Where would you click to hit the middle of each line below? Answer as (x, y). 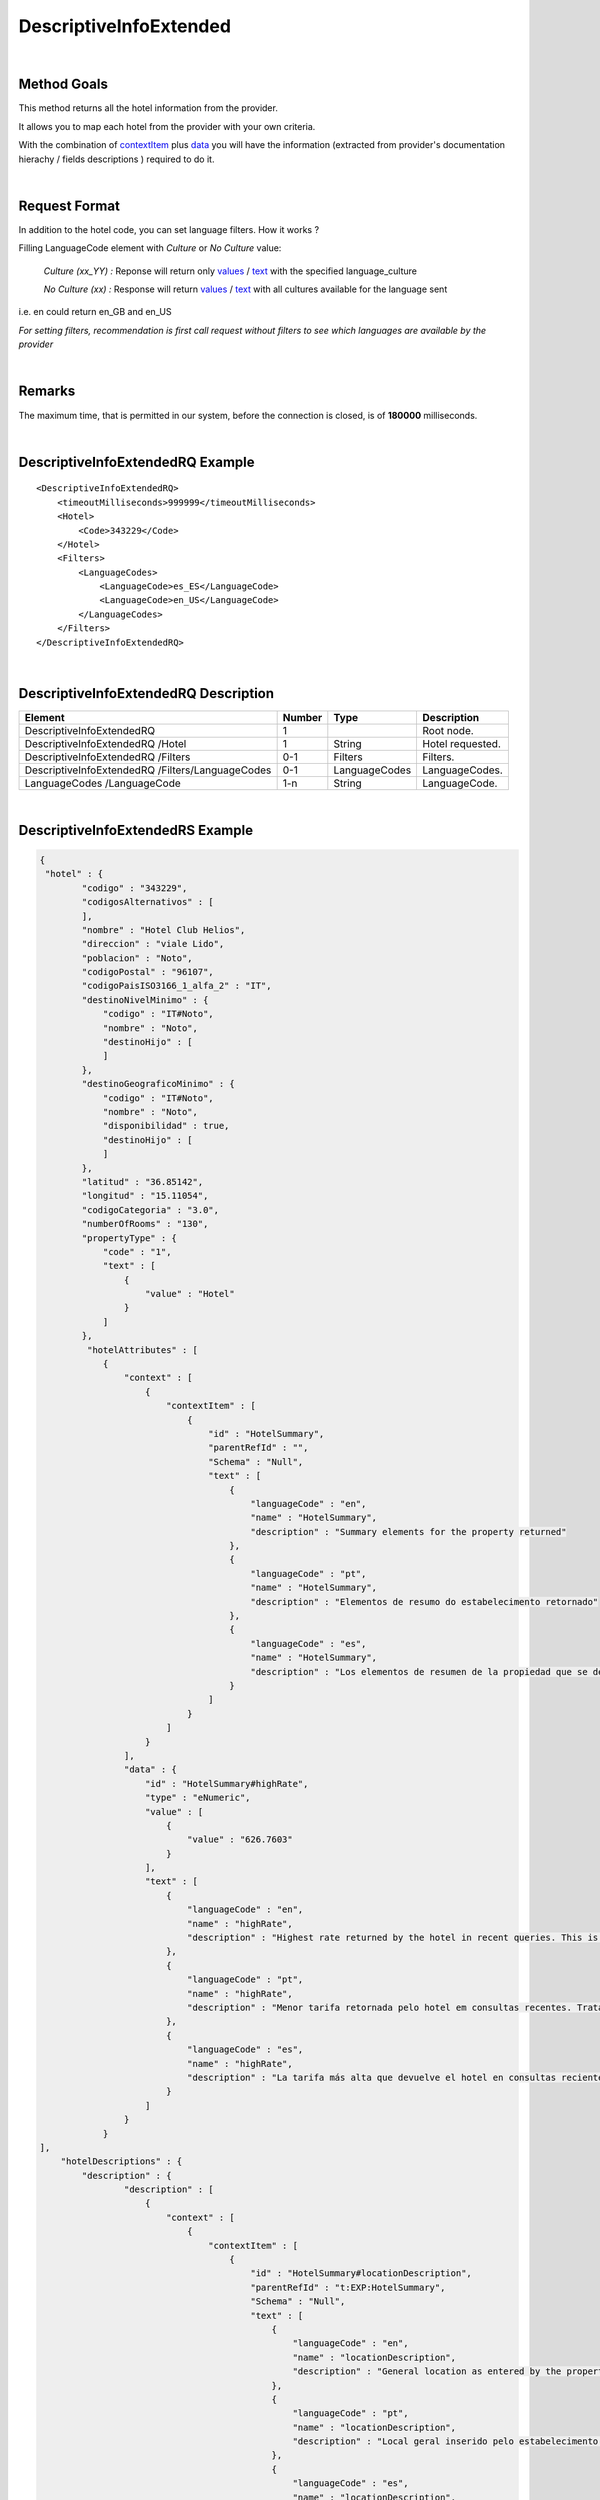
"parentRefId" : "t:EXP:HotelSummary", (348, 2287)
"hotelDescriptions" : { (121, 2161)
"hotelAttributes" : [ (142, 1349)
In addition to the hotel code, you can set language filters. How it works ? (169, 229)
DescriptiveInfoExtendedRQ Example (136, 461)
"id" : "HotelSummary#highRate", (227, 1783)
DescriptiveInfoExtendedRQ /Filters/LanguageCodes (148, 770)
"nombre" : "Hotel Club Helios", (163, 929)
